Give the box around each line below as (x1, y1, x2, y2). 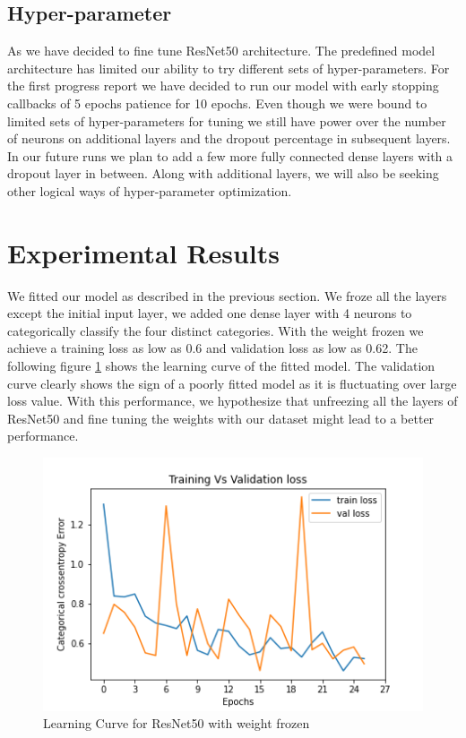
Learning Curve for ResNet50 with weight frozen (43, 714, 310, 733)
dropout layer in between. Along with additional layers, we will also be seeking (7, 164, 439, 183)
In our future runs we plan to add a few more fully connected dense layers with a (7, 146, 453, 165)
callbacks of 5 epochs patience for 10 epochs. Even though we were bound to (7, 93, 427, 112)
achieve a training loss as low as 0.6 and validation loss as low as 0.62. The (7, 339, 418, 357)
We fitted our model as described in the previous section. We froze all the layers (7, 286, 447, 305)
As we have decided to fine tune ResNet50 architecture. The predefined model (7, 41, 436, 60)
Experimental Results (7, 234, 280, 270)
